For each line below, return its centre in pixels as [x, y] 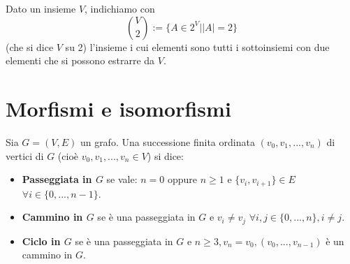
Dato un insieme [41, 8]
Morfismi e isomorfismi [118, 108]
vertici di [25, 155]
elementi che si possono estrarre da [80, 60]
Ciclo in [41, 241]
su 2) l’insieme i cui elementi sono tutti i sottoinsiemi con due [197, 46]
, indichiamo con [120, 8]
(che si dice [30, 46]
